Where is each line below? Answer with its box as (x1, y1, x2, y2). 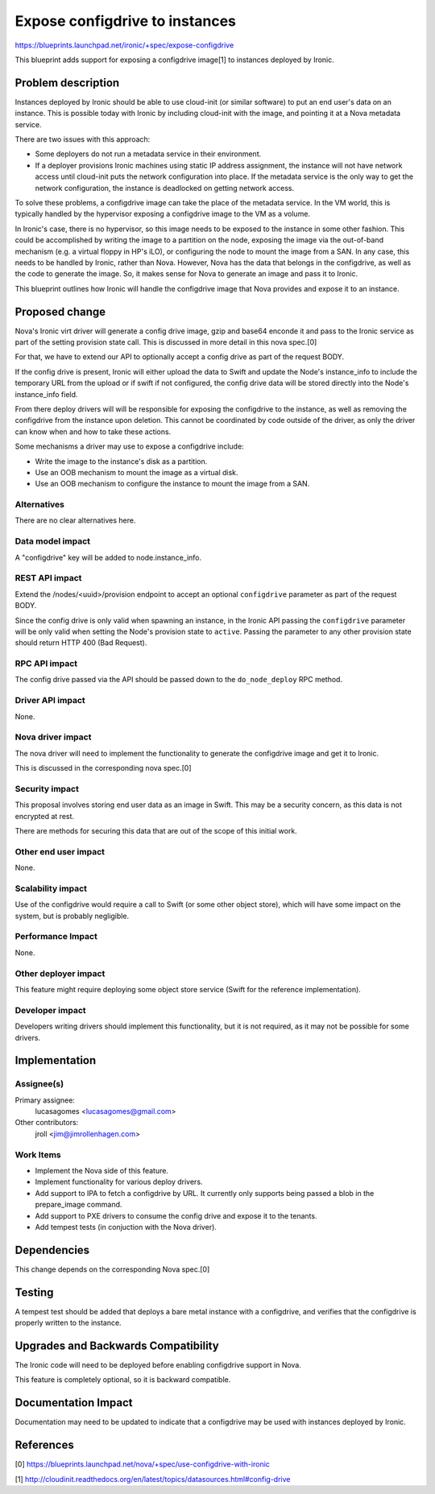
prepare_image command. (35, 1200, 122, 1210)
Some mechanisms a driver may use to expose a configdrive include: (14, 441, 245, 451)
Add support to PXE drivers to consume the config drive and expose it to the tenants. (35, 1211, 317, 1220)
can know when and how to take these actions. (14, 427, 172, 437)
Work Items (14, 1148, 61, 1160)
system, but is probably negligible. (14, 911, 129, 921)
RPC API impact (14, 658, 78, 669)
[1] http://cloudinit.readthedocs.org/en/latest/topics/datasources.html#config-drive (14, 1474, 291, 1484)
